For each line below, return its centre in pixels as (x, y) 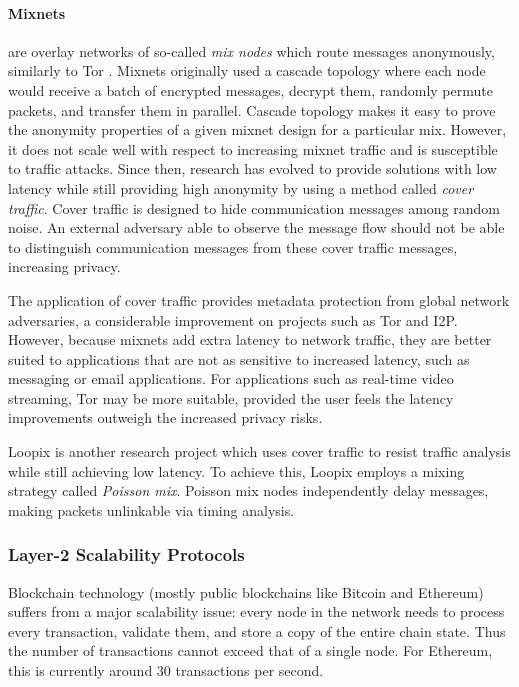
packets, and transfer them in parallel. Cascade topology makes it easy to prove (252, 109)
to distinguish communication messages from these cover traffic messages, (233, 246)
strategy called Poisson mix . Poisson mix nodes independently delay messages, (248, 490)
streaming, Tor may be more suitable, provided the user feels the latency (231, 397)
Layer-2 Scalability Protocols (126, 554)
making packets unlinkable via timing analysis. (151, 509)
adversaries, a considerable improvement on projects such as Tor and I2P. (233, 319)
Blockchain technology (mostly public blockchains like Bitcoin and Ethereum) (246, 591)
